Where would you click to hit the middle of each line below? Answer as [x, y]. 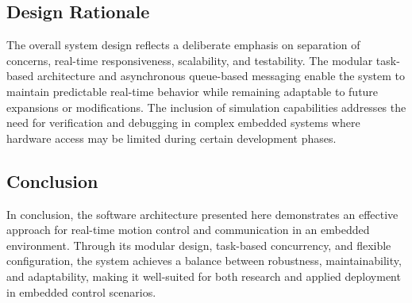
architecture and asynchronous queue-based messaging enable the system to [221, 76]
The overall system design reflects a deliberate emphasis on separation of [183, 45]
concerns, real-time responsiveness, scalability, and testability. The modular [190, 60]
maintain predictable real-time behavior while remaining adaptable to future [193, 91]
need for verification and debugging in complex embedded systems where [183, 123]
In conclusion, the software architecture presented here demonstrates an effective [202, 214]
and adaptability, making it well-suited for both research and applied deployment [204, 276]
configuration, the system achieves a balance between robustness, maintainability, [204, 261]
